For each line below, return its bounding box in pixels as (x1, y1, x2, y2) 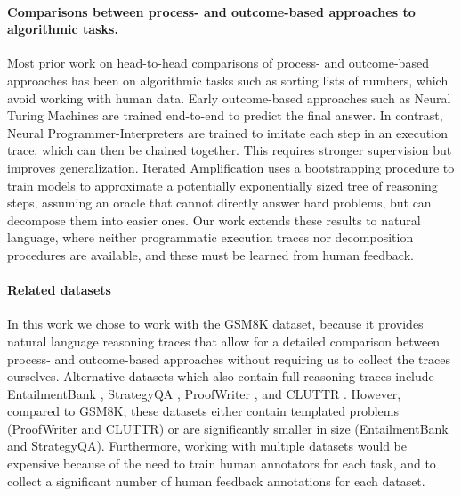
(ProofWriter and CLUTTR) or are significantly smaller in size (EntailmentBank (7, 419, 449, 437)
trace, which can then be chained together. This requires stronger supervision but (7, 141, 452, 159)
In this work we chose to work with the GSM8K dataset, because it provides (7, 314, 424, 333)
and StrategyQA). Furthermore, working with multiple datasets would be (7, 436, 407, 455)
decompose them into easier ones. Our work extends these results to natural (7, 210, 421, 229)
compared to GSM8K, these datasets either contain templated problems (7, 402, 399, 420)
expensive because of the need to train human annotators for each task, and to (7, 454, 436, 473)
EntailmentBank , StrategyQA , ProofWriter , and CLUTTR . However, (7, 384, 401, 402)
